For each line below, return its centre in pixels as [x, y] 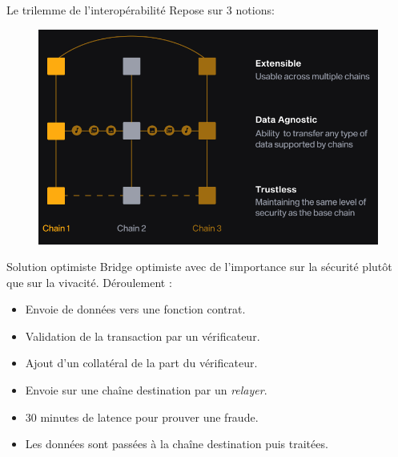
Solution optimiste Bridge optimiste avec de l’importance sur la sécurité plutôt [199, 267]
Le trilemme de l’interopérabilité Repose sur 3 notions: [141, 10]
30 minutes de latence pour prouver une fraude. [142, 417]
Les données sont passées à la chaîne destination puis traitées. [177, 444]
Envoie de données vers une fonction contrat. [135, 309]
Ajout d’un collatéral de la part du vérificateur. [141, 363]
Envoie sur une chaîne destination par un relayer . [146, 390]
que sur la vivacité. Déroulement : [89, 282]
